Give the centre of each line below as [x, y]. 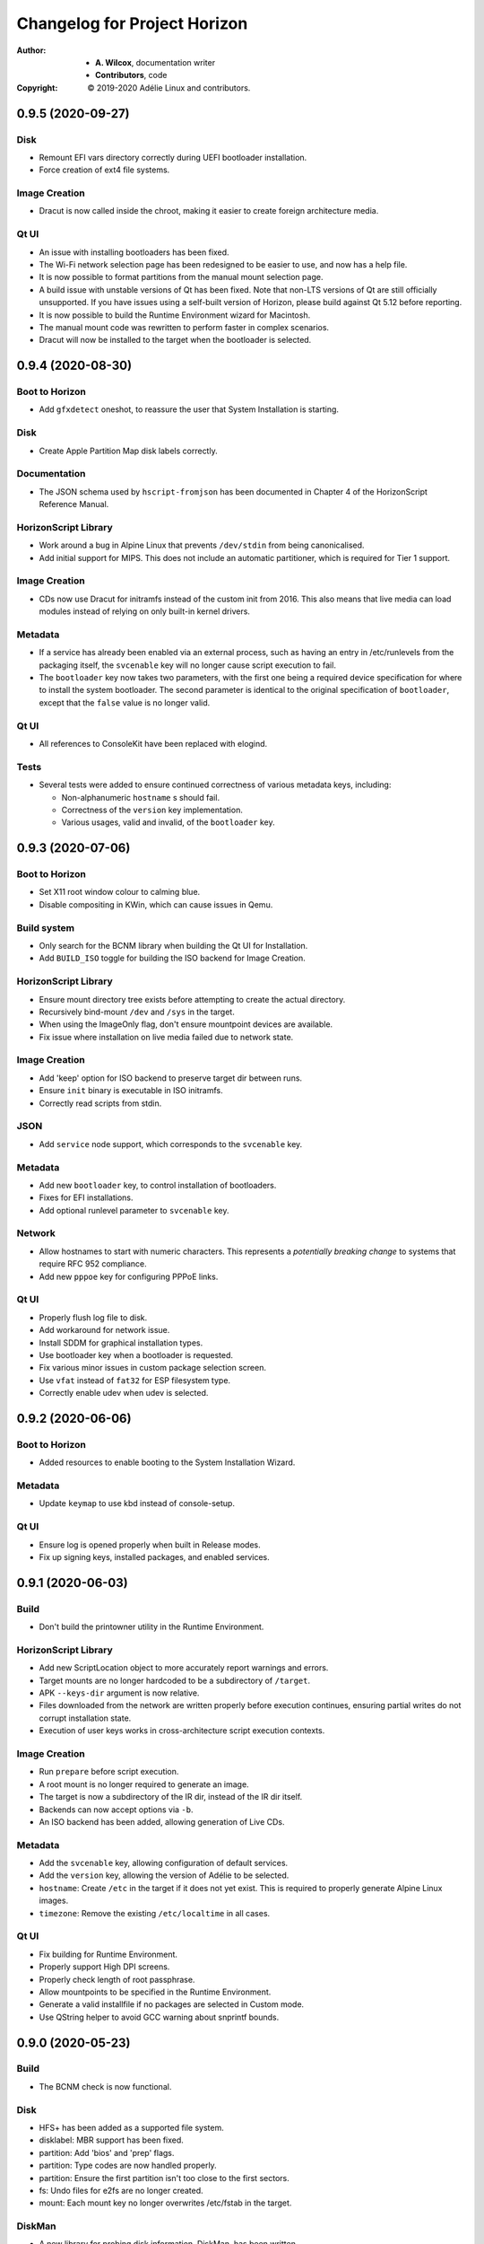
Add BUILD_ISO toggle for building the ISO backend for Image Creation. [173, 958]
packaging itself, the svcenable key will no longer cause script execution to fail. [187, 665]
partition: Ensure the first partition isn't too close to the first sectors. [164, 2178]
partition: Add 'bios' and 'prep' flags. [107, 2152]
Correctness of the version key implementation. [152, 810]
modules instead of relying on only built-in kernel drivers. [145, 611]
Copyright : [37, 88]
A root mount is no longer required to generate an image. [144, 1784]
